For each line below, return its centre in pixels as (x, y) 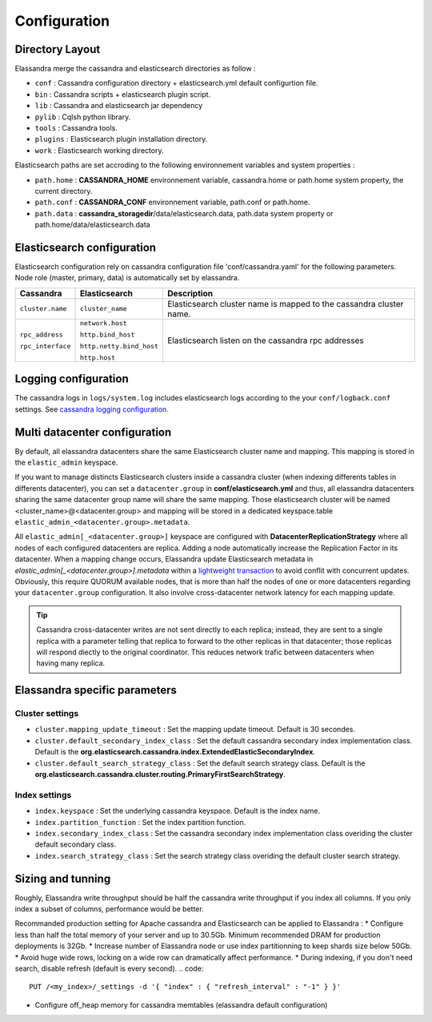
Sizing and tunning (63, 878)
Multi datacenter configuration (93, 432)
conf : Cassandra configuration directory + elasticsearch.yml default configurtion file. (176, 83)
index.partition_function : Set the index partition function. (140, 822)
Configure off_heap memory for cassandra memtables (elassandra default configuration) (181, 1004)
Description (190, 293)
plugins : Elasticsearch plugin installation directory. (121, 139)
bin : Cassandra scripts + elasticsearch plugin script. (123, 94)
